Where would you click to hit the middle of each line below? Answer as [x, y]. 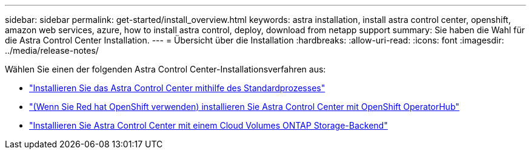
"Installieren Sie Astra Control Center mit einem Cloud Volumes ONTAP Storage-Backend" [209, 125]
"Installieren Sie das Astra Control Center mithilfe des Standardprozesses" [177, 88]
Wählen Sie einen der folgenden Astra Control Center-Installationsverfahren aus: [165, 69]
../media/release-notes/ [52, 50]
